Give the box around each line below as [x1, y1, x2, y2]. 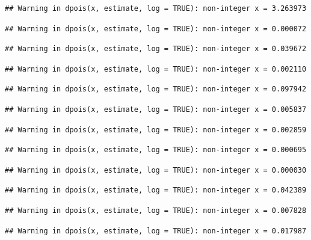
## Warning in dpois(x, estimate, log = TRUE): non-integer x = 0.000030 [5, 165, 307, 174]
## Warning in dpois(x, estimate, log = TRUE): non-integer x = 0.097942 [5, 85, 307, 94]
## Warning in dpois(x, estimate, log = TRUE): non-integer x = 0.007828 [5, 206, 307, 215]
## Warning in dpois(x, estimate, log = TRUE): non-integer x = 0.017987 [5, 226, 307, 235]
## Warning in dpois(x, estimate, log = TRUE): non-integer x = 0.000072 [5, 24, 307, 33]
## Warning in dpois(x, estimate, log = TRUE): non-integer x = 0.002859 [5, 125, 307, 134]
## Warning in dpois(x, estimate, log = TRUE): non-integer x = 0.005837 [5, 105, 307, 114]
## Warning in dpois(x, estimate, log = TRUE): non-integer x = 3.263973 [5, 4, 307, 13]
